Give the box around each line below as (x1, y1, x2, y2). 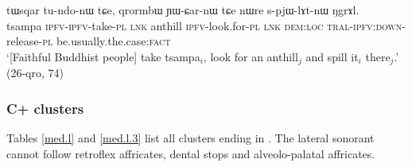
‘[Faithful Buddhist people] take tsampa (6, 48, 200, 64)
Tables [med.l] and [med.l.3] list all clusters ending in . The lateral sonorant (6, 130, 375, 146)
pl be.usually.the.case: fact (42, 33, 171, 49)
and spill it (305, 48, 359, 64)
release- (6, 33, 43, 49)
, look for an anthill (203, 48, 298, 64)
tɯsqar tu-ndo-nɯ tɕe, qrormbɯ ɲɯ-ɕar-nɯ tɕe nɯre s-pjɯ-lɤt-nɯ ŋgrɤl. (6, 2, 360, 17)
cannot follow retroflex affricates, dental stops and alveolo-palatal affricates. (6, 145, 375, 161)
